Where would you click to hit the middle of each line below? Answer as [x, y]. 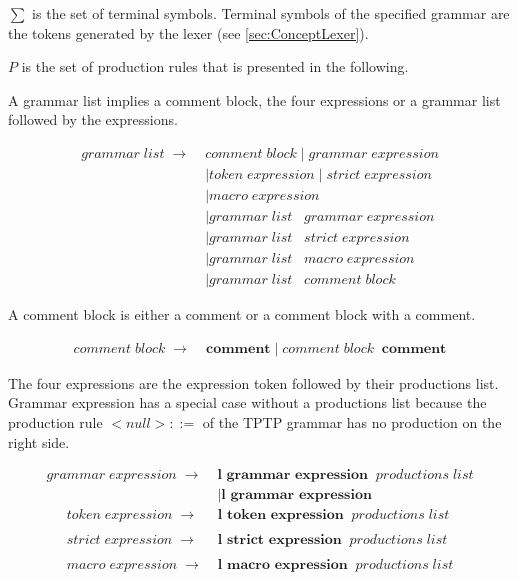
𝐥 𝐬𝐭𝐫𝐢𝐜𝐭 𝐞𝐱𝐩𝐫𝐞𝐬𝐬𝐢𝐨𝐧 [279, 540]
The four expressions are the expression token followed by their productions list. [253, 382]
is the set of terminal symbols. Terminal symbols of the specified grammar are [271, 13]
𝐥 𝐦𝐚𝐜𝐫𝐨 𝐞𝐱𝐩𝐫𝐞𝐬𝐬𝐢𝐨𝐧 [282, 565]
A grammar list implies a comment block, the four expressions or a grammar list [254, 99]
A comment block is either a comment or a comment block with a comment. [242, 314]
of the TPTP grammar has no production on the [352, 422]
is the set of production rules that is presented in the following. [215, 66]
